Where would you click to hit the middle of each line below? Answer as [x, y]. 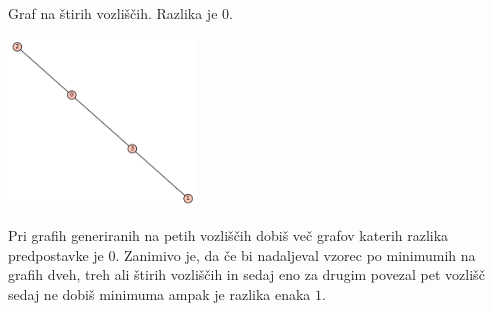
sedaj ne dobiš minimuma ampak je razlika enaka [159, 293]
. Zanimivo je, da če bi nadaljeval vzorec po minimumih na [295, 254]
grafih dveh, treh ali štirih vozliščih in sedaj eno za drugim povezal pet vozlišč [246, 274]
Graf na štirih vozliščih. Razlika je [113, 13]
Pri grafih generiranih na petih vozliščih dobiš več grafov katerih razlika [228, 234]
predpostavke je [56, 254]
